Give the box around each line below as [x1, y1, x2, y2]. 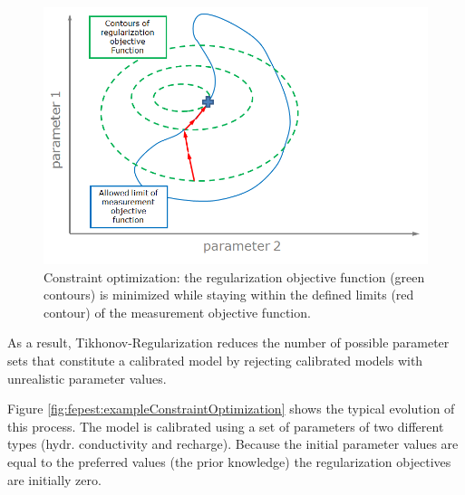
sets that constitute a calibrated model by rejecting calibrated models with [7, 351, 423, 370]
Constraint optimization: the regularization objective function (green [44, 267, 425, 286]
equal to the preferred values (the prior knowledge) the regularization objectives [7, 452, 451, 471]
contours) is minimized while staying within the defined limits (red [44, 285, 414, 304]
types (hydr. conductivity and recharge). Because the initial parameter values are [7, 434, 459, 453]
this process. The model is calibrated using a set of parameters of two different [7, 416, 444, 435]
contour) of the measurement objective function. [44, 302, 311, 321]
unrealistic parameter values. [7, 368, 167, 387]
